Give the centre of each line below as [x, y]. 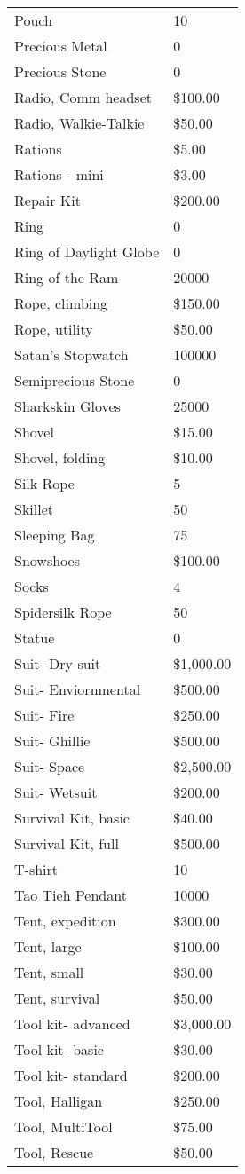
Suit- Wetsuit [56, 792]
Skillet [34, 509]
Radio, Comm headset [83, 97]
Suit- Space [50, 766]
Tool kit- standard [71, 1075]
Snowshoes [47, 560]
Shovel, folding [60, 457]
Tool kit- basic [59, 1049]
